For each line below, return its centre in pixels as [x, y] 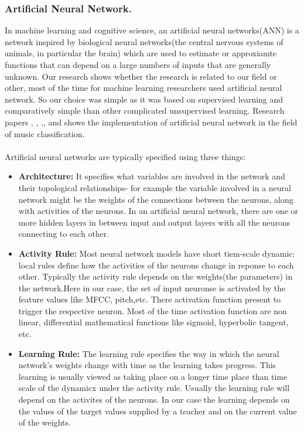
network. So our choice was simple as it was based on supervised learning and [144, 99]
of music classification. [45, 133]
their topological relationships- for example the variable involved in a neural [155, 187]
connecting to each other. [64, 234]
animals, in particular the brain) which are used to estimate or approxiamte [141, 53]
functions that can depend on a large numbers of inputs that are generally [138, 64]
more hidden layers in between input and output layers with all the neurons [154, 222]
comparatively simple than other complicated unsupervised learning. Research [145, 110]
